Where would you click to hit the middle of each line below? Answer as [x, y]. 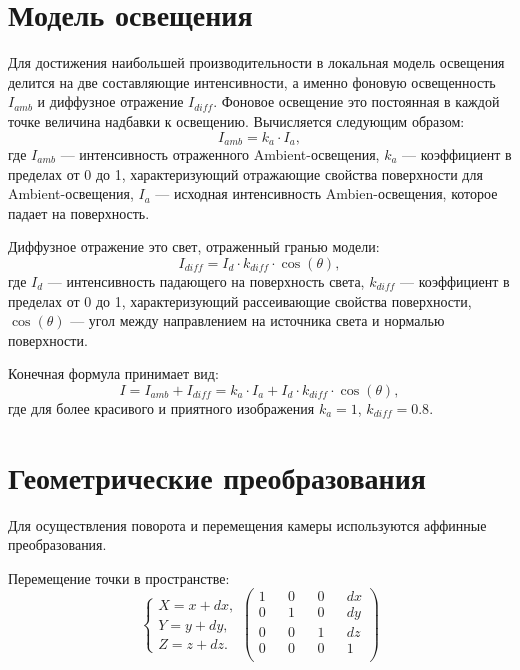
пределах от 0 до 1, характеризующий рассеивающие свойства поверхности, [240, 300]
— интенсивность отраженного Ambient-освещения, [220, 153]
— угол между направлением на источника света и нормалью [257, 320]
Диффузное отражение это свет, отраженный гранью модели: [194, 246]
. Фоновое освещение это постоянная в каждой [356, 101]
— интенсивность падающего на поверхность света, [206, 280]
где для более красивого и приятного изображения [161, 407]
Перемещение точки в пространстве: [119, 577]
